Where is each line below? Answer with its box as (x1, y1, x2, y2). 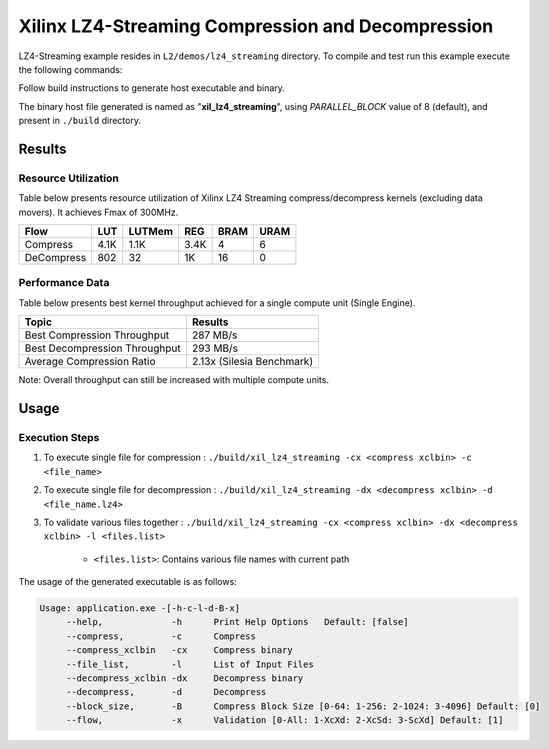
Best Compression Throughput (24, 328, 170, 342)
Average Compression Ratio (24, 355, 156, 369)
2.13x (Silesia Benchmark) (191, 355, 314, 369)
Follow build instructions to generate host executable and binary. (18, 82, 285, 94)
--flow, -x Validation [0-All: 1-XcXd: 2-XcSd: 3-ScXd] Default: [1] (65, 715, 504, 726)
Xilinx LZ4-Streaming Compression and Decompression (18, 15, 494, 37)
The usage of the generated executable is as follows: (18, 576, 237, 588)
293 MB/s (191, 341, 239, 355)
